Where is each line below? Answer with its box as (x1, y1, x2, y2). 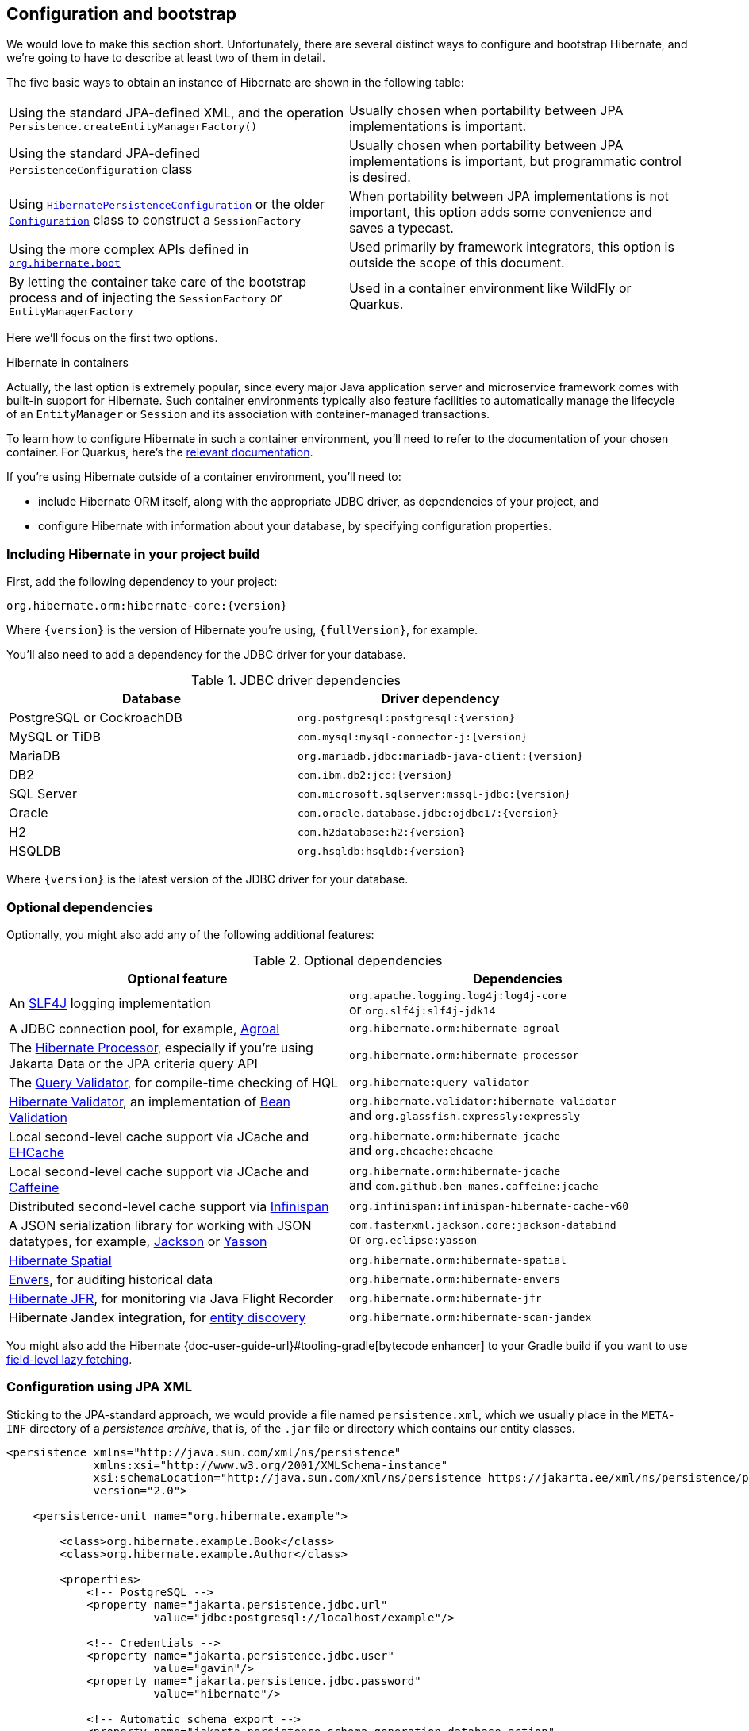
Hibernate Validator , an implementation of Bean (9, 1093, 291, 1110)
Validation (9, 1109, 67, 1125)
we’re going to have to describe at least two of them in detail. (6, 51, 326, 65)
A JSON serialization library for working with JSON (9, 1217, 312, 1233)
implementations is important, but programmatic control (349, 153, 682, 170)
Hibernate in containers (6, 356, 129, 370)
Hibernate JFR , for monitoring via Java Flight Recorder (9, 1290, 334, 1306)
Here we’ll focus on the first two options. (6, 331, 218, 345)
